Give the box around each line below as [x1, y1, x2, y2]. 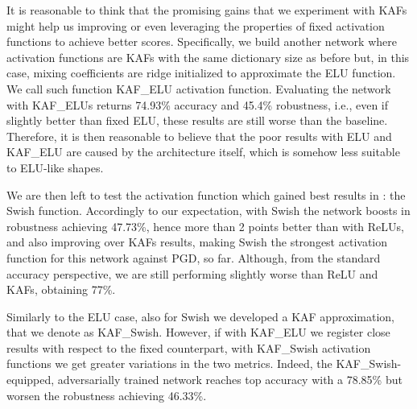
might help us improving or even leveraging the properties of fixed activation [6, 17, 385, 34]
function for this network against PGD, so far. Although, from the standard [6, 249, 381, 266]
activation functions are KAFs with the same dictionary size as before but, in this [6, 48, 410, 65]
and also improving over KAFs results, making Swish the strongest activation [6, 233, 388, 250]
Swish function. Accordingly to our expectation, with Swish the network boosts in [6, 202, 411, 219]
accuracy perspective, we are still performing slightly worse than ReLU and [6, 265, 378, 282]
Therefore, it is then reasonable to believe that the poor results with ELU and [6, 127, 392, 144]
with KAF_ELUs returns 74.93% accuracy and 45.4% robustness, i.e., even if [6, 96, 389, 113]
